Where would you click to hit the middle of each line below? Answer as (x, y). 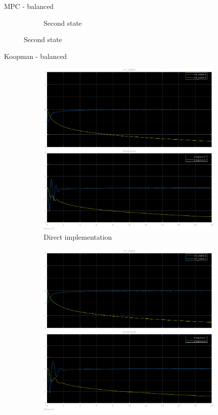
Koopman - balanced (35, 56)
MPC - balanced (29, 6)
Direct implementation (78, 237)
